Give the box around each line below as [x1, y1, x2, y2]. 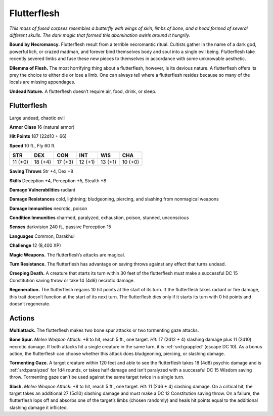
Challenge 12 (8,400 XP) [9, 242, 61, 248]
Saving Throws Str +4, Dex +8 [9, 168, 73, 174]
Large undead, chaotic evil [9, 115, 65, 121]
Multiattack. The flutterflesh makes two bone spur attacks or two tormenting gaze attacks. [9, 327, 199, 333]
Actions [9, 314, 35, 323]
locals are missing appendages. [9, 79, 76, 85]
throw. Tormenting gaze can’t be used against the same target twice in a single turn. [9, 374, 185, 380]
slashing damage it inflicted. [9, 404, 68, 410]
